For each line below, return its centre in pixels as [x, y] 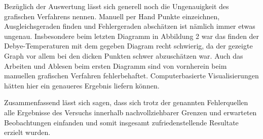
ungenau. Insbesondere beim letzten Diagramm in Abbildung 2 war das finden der [132, 36]
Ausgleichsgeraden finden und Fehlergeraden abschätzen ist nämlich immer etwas [130, 26]
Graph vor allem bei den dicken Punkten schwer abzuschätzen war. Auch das [124, 55]
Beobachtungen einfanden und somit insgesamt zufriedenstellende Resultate [121, 122]
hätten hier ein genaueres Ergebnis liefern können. [82, 85]
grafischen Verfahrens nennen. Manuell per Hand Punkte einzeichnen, [112, 16]
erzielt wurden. [27, 132]
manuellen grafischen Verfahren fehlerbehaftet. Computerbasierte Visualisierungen [131, 76]
